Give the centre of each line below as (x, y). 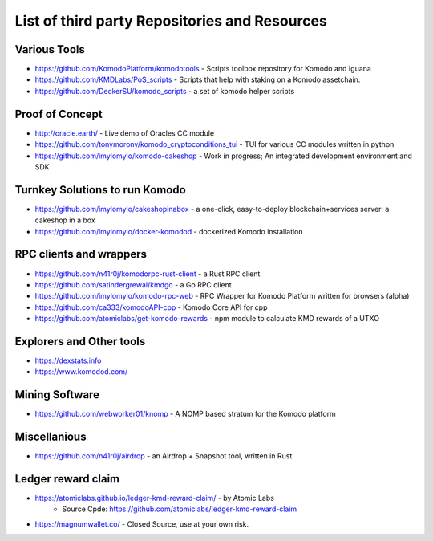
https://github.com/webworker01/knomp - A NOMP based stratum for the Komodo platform (185, 414)
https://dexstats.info (68, 360)
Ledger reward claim (67, 479)
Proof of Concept (59, 114)
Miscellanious (51, 437)
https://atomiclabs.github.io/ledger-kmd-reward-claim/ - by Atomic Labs (154, 498)
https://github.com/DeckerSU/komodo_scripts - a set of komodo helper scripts (165, 91)
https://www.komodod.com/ (81, 372)
